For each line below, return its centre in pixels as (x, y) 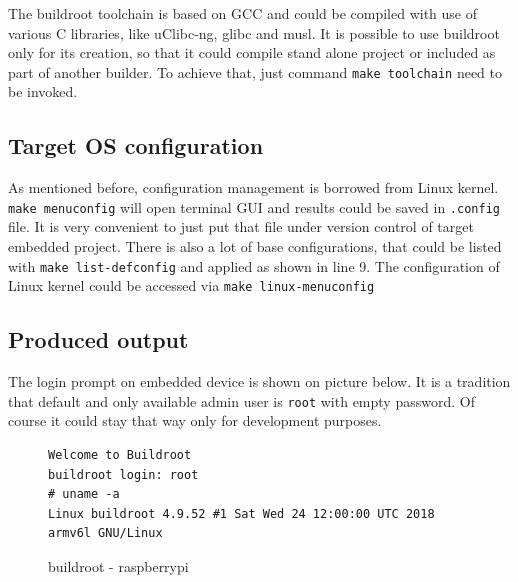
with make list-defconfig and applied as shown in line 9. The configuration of (254, 265)
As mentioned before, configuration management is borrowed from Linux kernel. (253, 187)
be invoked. (43, 91)
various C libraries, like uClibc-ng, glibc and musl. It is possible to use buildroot (254, 32)
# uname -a (84, 494)
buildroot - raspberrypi (118, 566)
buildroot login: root (123, 474)
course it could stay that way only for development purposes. (195, 420)
